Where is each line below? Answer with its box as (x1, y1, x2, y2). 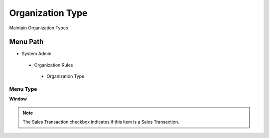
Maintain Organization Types (9, 25, 68, 31)
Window (9, 96, 27, 102)
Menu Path (9, 38, 44, 46)
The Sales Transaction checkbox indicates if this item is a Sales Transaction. (22, 119, 179, 125)
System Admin (21, 51, 52, 57)
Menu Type (9, 86, 37, 92)
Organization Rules (34, 62, 73, 68)
